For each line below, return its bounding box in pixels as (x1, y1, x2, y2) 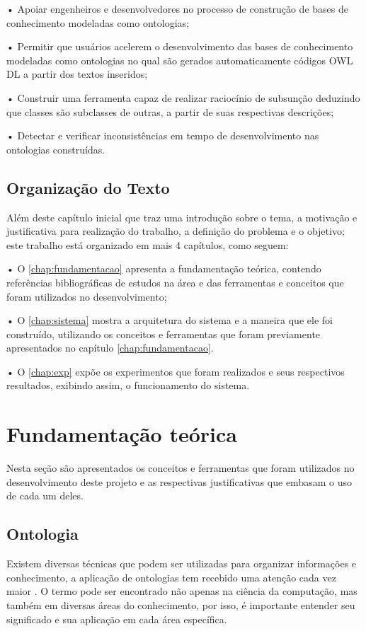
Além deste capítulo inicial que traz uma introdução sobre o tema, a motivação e (6, 209, 358, 224)
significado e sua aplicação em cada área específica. (6, 611, 227, 626)
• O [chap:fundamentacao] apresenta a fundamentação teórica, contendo (6, 261, 321, 276)
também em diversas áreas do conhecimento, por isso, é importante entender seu (6, 597, 355, 612)
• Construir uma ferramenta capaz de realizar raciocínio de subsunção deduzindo (6, 90, 360, 105)
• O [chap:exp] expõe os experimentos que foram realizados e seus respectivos (6, 364, 345, 378)
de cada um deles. (6, 488, 84, 503)
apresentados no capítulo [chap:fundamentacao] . (6, 340, 214, 355)
